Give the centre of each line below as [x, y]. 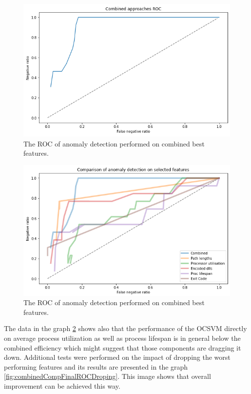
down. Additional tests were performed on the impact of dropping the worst [117, 357]
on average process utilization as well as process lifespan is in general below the [122, 338]
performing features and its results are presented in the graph [96, 366]
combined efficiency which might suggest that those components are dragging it [123, 347]
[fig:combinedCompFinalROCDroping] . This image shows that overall [107, 376]
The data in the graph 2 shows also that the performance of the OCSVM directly [125, 328]
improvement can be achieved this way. [62, 386]
